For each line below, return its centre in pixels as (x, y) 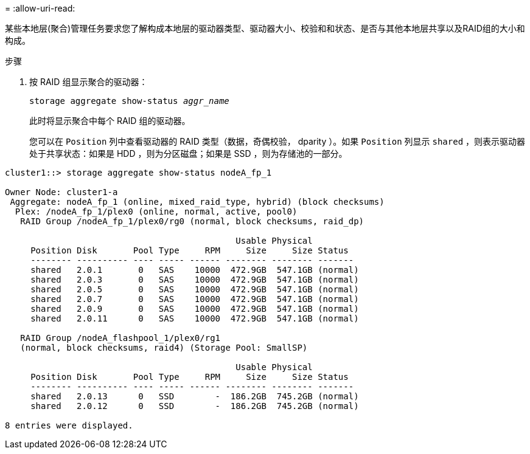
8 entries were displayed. (69, 425)
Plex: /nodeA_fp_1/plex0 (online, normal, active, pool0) (156, 212)
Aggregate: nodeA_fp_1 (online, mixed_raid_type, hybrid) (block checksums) (197, 202)
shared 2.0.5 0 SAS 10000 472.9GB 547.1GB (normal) (195, 289)
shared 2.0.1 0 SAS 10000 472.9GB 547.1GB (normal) (195, 270)
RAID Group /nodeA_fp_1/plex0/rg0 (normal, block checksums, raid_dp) (192, 221)
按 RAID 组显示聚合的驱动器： (89, 82)
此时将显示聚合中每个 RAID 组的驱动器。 (110, 121)
